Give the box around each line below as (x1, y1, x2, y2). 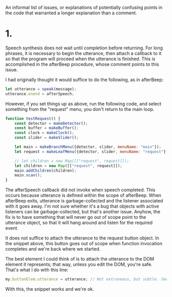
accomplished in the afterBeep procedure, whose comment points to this (5, 61, 159, 67)
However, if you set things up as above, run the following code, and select (5, 100, 162, 107)
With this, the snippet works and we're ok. (5, 286, 94, 292)
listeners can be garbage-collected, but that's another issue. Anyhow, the (5, 209, 160, 215)
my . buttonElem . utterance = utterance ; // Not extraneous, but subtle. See (5, 277, 168, 282)
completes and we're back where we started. (5, 246, 101, 252)
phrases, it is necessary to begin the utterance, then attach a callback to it (5, 50, 162, 56)
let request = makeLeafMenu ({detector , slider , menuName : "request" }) (14, 149, 168, 154)
